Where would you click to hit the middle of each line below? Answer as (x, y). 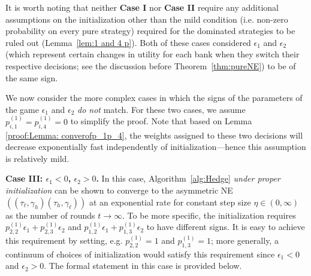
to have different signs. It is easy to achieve (226, 227)
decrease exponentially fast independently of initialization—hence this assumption (156, 147)
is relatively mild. (37, 158)
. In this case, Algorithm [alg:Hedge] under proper (188, 178)
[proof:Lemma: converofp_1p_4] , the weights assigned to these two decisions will (154, 135)
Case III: (24, 178)
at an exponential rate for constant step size (170, 202)
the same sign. (32, 77)
